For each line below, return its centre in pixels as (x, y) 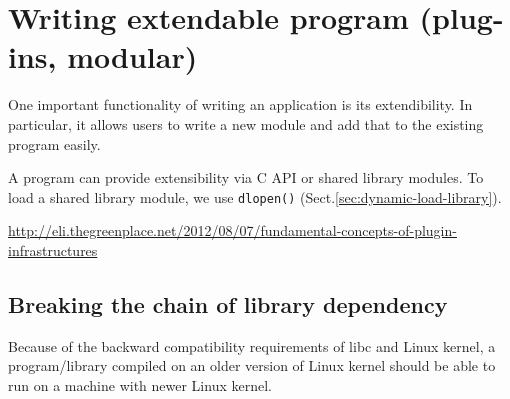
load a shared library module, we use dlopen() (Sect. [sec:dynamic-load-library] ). (255, 196)
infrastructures (53, 249)
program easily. (54, 143)
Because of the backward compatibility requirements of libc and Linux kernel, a (252, 345)
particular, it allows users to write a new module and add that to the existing (246, 123)
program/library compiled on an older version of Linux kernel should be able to (252, 365)
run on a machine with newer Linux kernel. (140, 384)
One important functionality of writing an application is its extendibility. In (240, 104)
